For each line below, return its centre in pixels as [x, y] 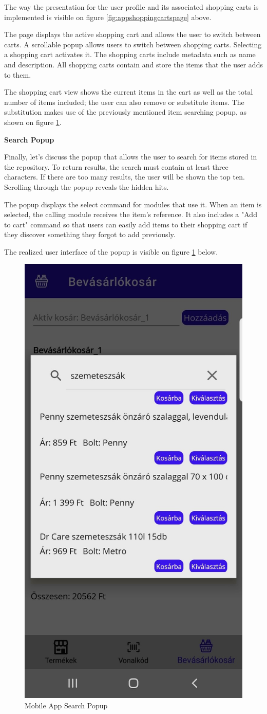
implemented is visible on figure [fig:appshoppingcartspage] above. [108, 17]
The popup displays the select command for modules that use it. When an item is [133, 204]
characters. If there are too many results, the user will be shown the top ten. [125, 177]
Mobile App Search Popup [66, 705]
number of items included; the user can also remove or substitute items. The [124, 102]
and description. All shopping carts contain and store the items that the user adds [133, 64]
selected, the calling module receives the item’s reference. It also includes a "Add [131, 214]
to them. [18, 74]
